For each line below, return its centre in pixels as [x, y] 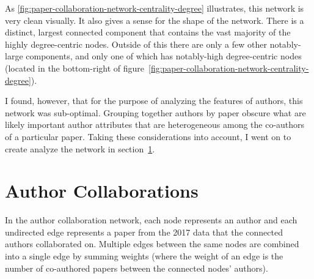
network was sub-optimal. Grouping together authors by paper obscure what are [155, 112]
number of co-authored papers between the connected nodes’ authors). [137, 268]
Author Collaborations [102, 191]
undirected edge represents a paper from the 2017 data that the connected [144, 232]
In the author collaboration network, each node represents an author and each [151, 220]
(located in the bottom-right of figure [75, 68]
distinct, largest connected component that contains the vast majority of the [148, 32]
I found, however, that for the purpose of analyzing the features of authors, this [154, 101]
